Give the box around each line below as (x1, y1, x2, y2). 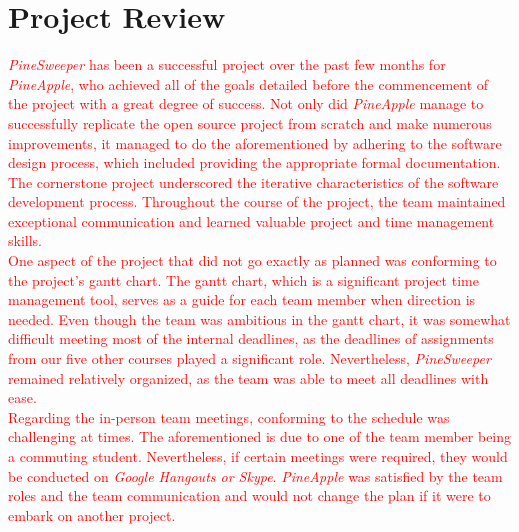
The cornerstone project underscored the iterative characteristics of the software (8, 171, 499, 192)
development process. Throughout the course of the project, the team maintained (8, 191, 506, 212)
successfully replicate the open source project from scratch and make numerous (8, 112, 492, 133)
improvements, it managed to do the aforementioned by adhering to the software (8, 132, 502, 153)
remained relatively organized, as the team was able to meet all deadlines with (8, 367, 489, 388)
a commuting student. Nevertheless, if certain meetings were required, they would (8, 446, 508, 466)
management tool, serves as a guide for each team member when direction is (8, 289, 476, 310)
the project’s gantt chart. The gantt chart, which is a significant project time (8, 269, 479, 290)
